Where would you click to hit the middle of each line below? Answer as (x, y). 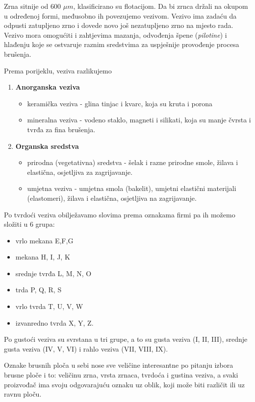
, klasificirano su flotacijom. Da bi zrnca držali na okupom (161, 6)
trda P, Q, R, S (38, 290)
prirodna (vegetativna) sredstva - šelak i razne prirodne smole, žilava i (133, 162)
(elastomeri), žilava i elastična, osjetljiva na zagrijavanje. (112, 198)
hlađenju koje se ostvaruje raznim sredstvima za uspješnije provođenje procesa (122, 44)
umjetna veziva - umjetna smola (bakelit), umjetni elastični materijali (132, 188)
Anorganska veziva (48, 87)
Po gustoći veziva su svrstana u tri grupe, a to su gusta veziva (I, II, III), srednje (126, 339)
